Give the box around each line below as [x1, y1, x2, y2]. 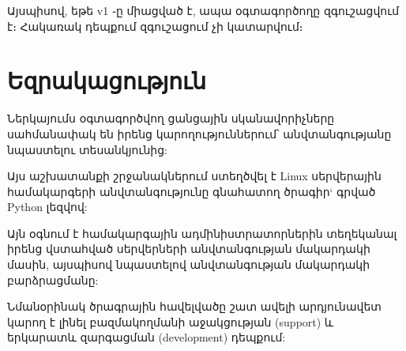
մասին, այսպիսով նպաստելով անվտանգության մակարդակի [7, 256, 370, 273]
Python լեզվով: [7, 198, 88, 215]
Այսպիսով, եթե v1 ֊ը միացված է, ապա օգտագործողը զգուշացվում [7, 2, 400, 18]
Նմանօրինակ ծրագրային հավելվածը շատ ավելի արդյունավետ [7, 298, 382, 315]
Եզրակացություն [7, 64, 206, 96]
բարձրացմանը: [7, 271, 99, 288]
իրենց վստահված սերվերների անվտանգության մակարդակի [7, 240, 370, 257]
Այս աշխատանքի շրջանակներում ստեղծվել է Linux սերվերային [7, 168, 382, 184]
